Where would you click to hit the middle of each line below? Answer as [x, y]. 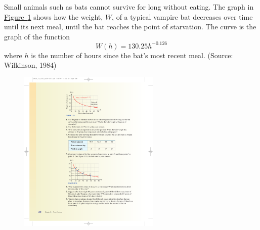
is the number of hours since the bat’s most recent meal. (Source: [132, 55]
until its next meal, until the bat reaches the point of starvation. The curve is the [130, 27]
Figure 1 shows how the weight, [54, 16]
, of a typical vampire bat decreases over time [182, 16]
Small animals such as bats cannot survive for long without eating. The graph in [129, 7]
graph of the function [37, 36]
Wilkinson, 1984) [30, 65]
